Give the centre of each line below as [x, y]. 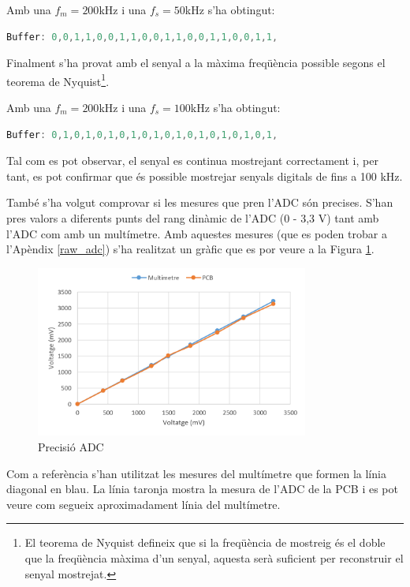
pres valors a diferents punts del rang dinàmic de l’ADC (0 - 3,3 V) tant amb [193, 218]
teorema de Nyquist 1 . [58, 80]
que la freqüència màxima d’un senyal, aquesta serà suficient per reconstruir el [214, 558]
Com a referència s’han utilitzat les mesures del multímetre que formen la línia [196, 473]
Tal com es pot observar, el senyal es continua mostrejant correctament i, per [192, 161]
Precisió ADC [71, 447]
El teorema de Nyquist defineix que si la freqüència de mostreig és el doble [205, 542]
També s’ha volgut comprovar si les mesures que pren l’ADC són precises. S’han [200, 202]
